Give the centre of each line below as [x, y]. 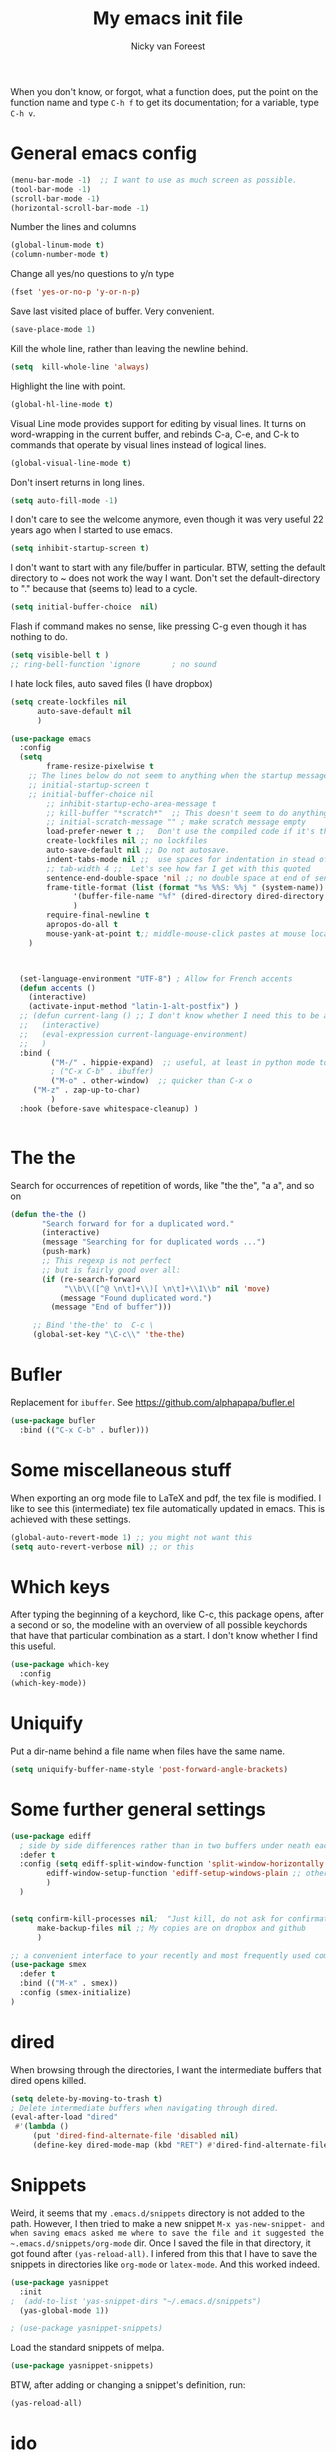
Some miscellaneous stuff [121, 1469]
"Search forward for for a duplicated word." [138, 1223]
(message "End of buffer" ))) [111, 1307]
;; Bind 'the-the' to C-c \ [93, 1325]
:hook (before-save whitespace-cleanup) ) [109, 1108]
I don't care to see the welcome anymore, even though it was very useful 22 [167, 519]
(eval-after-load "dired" [64, 2117]
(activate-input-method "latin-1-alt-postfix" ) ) [134, 1007]
